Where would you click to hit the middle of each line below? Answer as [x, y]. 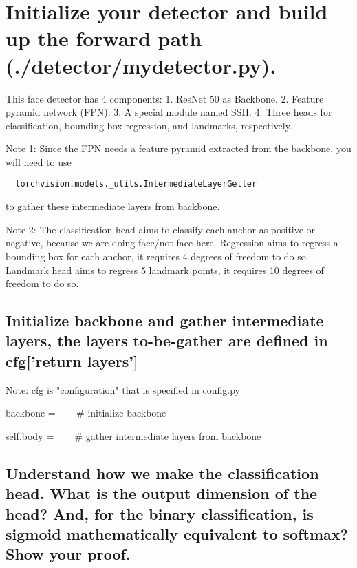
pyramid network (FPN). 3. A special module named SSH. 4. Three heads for [169, 112]
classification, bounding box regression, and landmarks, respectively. [149, 125]
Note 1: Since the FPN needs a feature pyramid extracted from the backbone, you [178, 148]
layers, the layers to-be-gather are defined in [167, 340]
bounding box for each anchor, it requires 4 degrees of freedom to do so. [157, 256]
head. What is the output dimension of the [162, 493]
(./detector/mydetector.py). [141, 65]
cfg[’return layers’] [72, 360]
